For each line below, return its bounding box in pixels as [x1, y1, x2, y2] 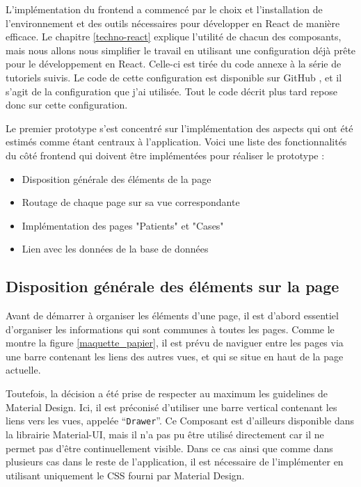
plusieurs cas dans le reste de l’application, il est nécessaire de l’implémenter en [6, 454, 344, 469]
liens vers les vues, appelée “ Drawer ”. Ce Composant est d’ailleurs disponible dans [6, 413, 355, 428]
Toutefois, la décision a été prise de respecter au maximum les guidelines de [6, 386, 328, 401]
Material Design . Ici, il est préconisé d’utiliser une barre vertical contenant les [6, 399, 337, 414]
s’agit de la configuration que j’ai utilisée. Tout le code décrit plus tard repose [6, 83, 337, 98]
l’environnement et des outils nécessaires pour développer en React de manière [6, 15, 340, 30]
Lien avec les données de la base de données [22, 241, 209, 256]
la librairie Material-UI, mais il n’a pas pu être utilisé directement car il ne [6, 426, 324, 441]
